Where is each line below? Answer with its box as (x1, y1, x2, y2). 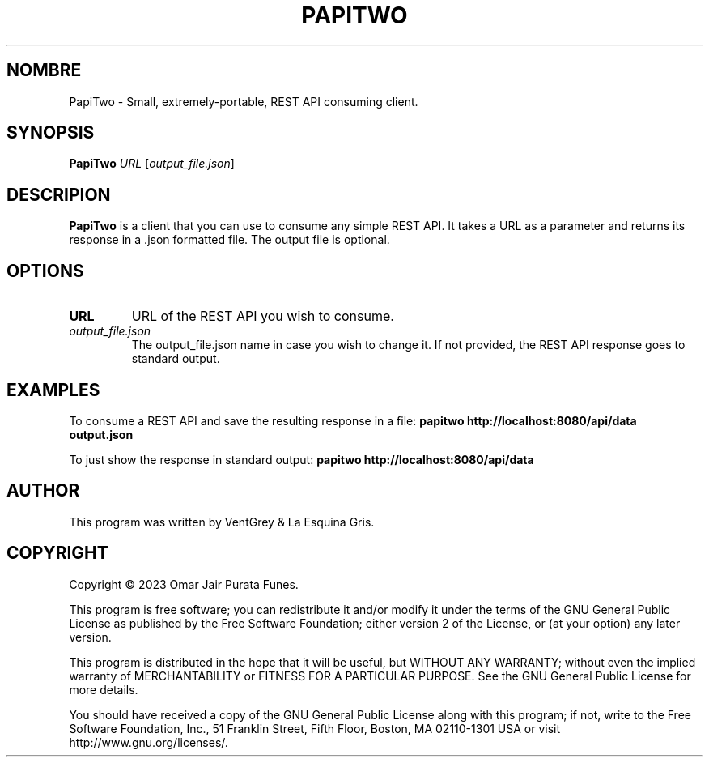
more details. (69, 682, 138, 697)
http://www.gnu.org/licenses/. (69, 735, 228, 749)
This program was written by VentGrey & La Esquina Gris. (69, 514, 375, 529)
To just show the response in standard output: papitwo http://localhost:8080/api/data (69, 452, 534, 467)
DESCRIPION (6, 184, 111, 205)
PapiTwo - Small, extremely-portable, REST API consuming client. (69, 94, 418, 109)
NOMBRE (6, 60, 82, 81)
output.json (69, 427, 134, 441)
